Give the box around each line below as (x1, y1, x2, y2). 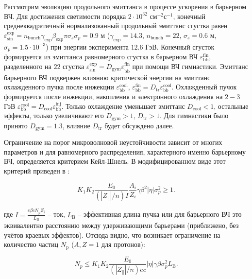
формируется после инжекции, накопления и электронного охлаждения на (4, 91, 223, 102)
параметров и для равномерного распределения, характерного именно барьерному (4, 146, 246, 157)
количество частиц (4, 239, 59, 249)
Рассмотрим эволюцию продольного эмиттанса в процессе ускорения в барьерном (4, 1, 247, 11)
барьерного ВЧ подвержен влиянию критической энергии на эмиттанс (4, 72, 211, 82)
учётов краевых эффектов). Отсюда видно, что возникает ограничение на (4, 229, 220, 240)
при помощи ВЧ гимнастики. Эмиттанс (132, 61, 249, 71)
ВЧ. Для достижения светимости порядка (4, 11, 126, 21)
